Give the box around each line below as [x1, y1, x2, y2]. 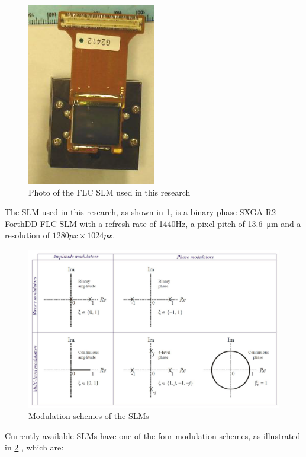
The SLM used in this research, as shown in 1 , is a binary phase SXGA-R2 [5, 206, 276, 218]
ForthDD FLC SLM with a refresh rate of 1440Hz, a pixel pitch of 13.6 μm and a [5, 217, 301, 229]
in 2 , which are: [5, 441, 64, 453]
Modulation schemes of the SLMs [28, 410, 149, 422]
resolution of [5, 229, 50, 241]
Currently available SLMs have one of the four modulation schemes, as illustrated [5, 429, 301, 442]
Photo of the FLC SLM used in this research [28, 186, 191, 198]
